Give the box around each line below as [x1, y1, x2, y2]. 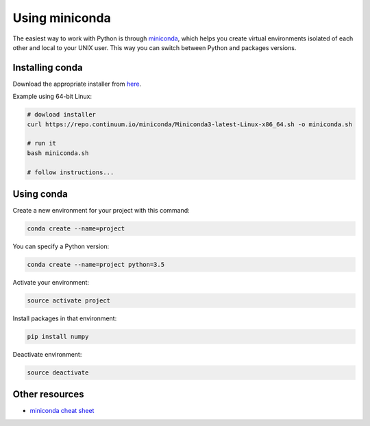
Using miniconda [12, 10, 111, 25]
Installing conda [12, 62, 83, 73]
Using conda [12, 188, 68, 200]
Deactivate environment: [12, 350, 82, 358]
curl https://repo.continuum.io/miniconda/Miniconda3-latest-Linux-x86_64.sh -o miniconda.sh [27, 120, 353, 128]
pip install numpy [27, 333, 89, 340]
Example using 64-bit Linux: [12, 93, 92, 101]
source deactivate [27, 368, 89, 377]
